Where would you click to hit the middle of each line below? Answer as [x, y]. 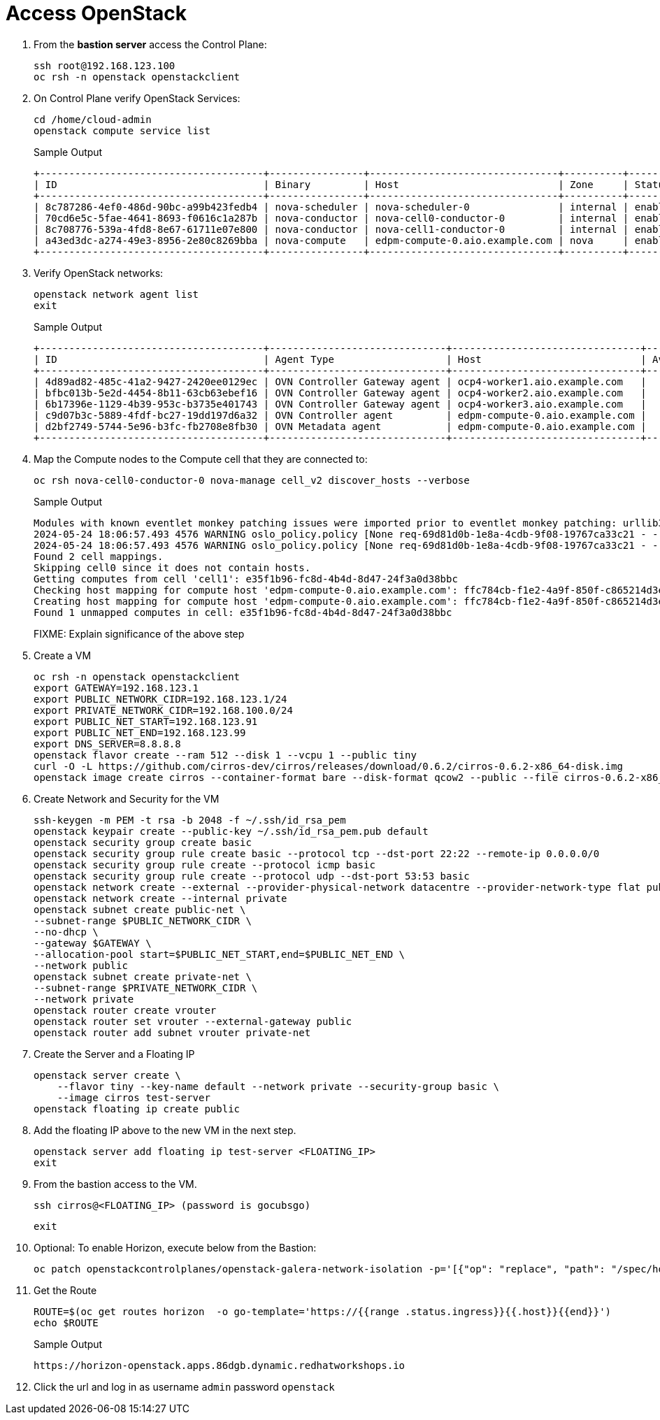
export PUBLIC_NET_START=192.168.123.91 [146, 721]
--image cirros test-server [134, 1097]
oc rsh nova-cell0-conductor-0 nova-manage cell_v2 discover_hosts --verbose [252, 480]
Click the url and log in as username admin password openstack [184, 1386]
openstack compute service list [122, 130]
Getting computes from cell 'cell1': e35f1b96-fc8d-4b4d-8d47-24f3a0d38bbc [246, 579]
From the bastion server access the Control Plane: [150, 44]
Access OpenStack [96, 13]
